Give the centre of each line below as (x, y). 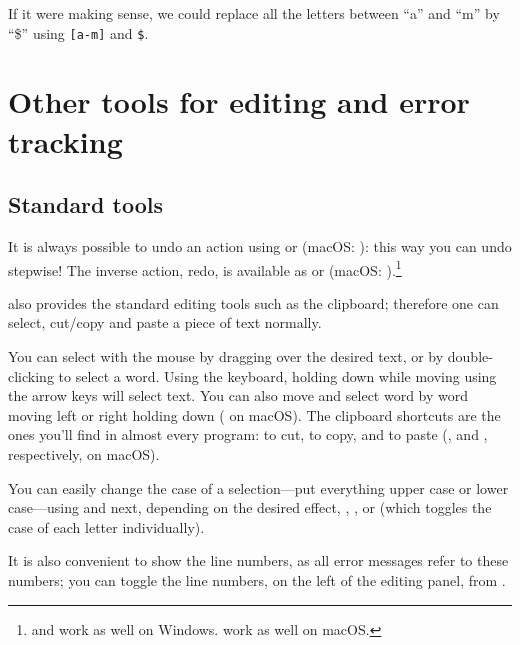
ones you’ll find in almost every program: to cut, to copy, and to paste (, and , (248, 434)
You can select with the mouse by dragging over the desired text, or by (226, 356)
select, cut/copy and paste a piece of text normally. (165, 322)
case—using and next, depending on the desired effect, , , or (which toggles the (250, 507)
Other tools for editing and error (239, 101)
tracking (65, 140)
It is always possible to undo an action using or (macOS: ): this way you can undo (260, 246)
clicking (31, 375)
